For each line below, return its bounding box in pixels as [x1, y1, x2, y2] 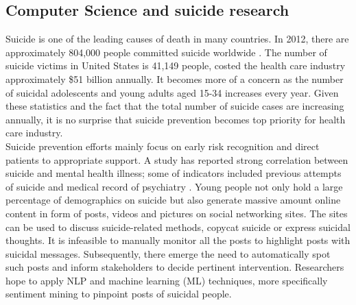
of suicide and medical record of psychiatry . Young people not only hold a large [5, 179, 343, 193]
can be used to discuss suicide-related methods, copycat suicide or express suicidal [5, 219, 351, 234]
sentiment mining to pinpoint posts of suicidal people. [5, 286, 232, 301]
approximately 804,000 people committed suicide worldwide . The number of [5, 45, 327, 59]
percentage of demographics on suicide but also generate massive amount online [5, 193, 341, 207]
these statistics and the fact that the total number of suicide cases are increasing [5, 99, 344, 113]
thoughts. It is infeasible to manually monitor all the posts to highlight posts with [5, 233, 351, 247]
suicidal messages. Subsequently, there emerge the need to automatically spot [5, 246, 331, 260]
